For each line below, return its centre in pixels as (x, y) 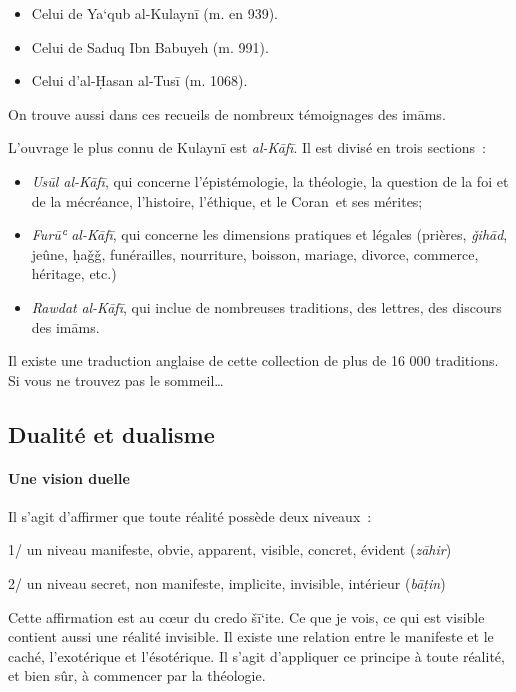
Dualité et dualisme (111, 433)
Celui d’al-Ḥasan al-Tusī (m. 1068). (139, 80)
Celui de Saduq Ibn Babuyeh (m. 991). (150, 46)
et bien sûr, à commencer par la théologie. (137, 675)
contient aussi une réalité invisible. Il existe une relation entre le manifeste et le (251, 636)
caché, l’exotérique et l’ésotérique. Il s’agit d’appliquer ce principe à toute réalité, (256, 655)
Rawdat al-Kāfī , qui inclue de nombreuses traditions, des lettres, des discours (266, 306)
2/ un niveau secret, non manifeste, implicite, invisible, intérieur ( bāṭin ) (227, 583)
